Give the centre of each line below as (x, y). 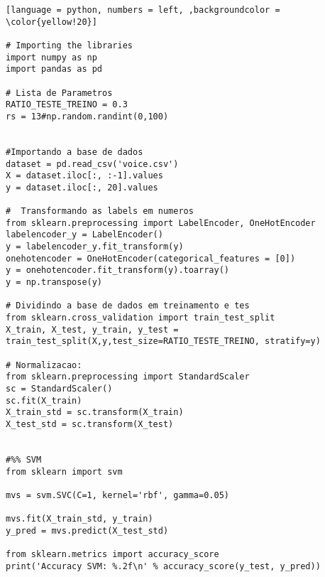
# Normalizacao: (44, 365)
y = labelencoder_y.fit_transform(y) (95, 247)
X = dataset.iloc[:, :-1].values (84, 176)
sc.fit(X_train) (44, 400)
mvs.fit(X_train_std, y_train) (79, 519)
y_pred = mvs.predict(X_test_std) (87, 530)
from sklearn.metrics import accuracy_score (112, 555)
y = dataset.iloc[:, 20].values (82, 187)
